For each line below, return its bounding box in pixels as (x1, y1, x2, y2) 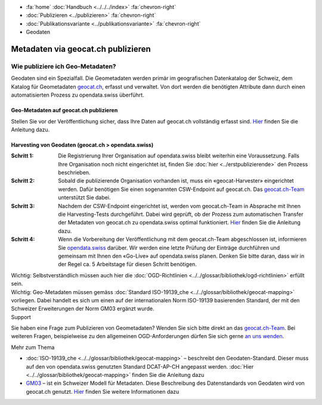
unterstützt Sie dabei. (58, 194, 111, 201)
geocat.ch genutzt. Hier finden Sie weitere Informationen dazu (26, 388, 179, 395)
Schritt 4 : (11, 236, 35, 243)
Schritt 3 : (11, 202, 35, 209)
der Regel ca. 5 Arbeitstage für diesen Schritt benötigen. (58, 261, 197, 268)
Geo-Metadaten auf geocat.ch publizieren (11, 107, 118, 114)
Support (11, 313, 31, 320)
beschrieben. (58, 169, 91, 176)
